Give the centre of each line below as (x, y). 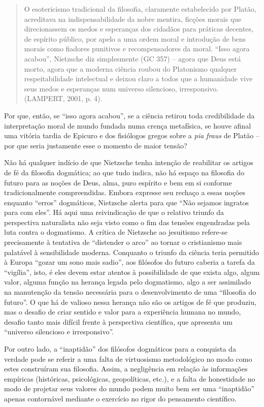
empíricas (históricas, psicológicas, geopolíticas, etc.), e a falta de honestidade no (130, 378)
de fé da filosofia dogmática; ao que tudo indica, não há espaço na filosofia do (124, 172)
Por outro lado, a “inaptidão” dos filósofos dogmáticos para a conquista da (120, 349)
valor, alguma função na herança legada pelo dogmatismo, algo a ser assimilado (128, 282)
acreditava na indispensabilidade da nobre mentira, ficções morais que (133, 19)
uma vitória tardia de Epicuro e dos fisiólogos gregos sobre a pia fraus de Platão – (132, 135)
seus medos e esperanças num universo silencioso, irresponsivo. (121, 88)
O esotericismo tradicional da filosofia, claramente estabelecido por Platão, (140, 9)
